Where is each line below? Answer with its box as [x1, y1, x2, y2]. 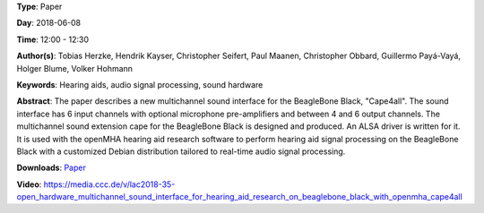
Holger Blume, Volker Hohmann [16, 63, 134, 73]
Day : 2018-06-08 [16, 18, 82, 29]
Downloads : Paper [16, 162, 87, 174]
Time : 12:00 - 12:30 [16, 34, 90, 45]
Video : [16, 179, 42, 190]
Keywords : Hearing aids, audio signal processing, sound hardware [16, 79, 264, 89]
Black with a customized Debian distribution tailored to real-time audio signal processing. [16, 146, 346, 157]
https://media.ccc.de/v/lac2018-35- [43, 179, 176, 190]
